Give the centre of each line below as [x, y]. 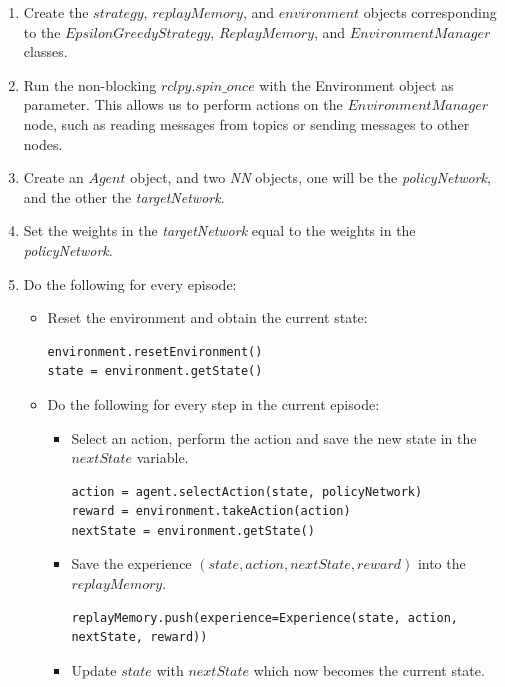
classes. [45, 51]
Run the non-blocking [90, 84]
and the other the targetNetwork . [124, 196]
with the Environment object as [356, 84]
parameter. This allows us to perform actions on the [183, 104]
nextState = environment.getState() [193, 530]
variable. [162, 457]
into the [441, 563]
